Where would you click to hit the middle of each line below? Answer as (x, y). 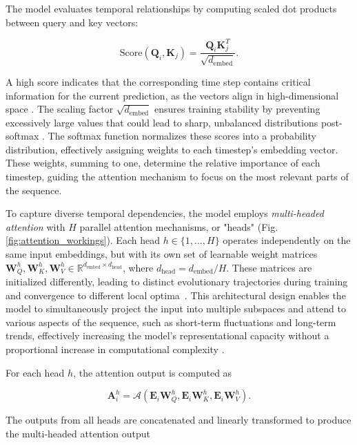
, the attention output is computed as (153, 372)
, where (138, 267)
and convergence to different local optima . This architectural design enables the (176, 295)
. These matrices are (269, 267)
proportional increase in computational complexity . (115, 349)
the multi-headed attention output (78, 433)
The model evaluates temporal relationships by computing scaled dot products (171, 8)
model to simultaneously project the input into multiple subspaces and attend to (176, 309)
